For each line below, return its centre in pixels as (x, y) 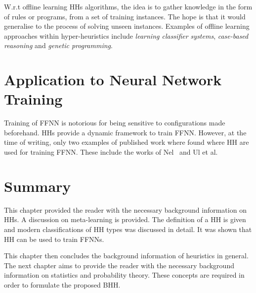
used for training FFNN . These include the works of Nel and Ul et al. (111, 152)
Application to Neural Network (113, 80)
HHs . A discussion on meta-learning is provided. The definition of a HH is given (125, 219)
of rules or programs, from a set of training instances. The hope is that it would (125, 16)
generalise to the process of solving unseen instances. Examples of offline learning (127, 26)
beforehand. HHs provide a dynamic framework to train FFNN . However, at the (125, 132)
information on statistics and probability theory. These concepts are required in (124, 275)
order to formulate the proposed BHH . (62, 284)
